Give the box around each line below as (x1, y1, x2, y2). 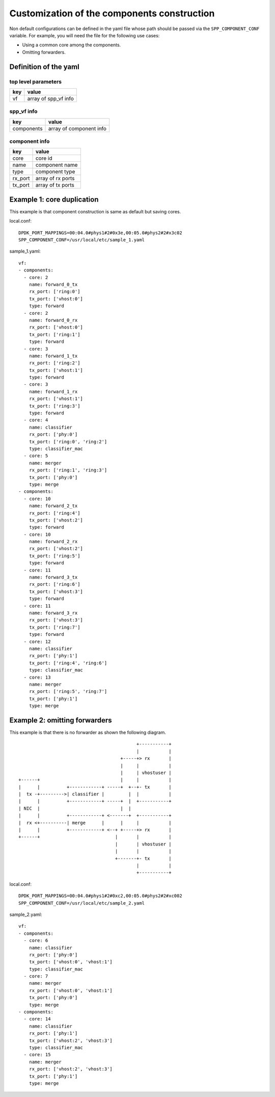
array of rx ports (35, 175, 75, 182)
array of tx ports (35, 182, 75, 189)
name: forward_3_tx (29, 575, 78, 580)
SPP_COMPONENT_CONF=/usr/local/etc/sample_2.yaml (18, 900, 145, 906)
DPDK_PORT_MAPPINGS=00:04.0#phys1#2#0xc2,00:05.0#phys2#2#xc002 (18, 893, 183, 899)
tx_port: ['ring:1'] (29, 332, 80, 337)
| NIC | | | (18, 805, 132, 811)
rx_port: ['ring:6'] (29, 582, 80, 587)
